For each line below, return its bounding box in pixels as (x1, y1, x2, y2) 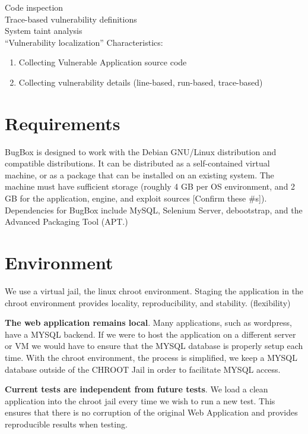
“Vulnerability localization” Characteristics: (5, 36, 163, 48)
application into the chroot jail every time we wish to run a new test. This (5, 394, 275, 407)
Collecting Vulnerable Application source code (18, 56, 187, 68)
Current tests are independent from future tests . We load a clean (5, 383, 268, 395)
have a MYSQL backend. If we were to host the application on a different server (5, 328, 296, 340)
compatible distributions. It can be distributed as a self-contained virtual (5, 157, 270, 169)
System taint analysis (5, 24, 82, 37)
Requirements (5, 111, 120, 135)
